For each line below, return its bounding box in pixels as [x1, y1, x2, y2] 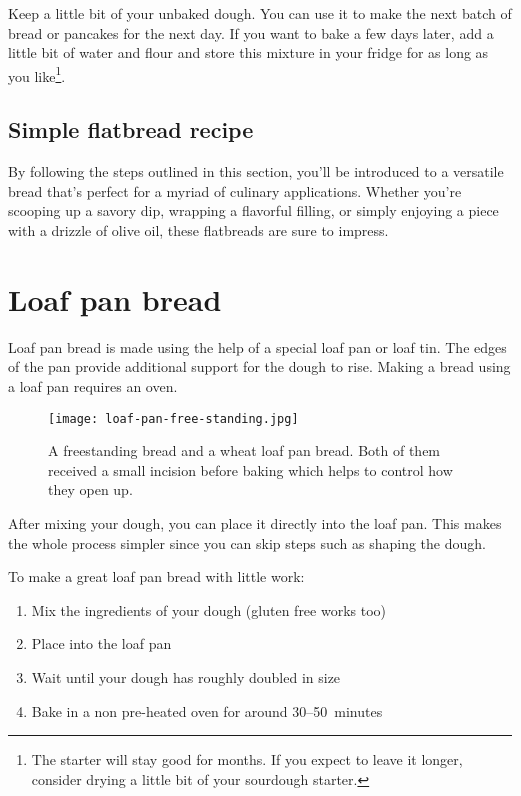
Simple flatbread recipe [8, 114, 254, 145]
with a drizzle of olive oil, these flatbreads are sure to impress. [8, 220, 389, 241]
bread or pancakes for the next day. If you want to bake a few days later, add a [8, 22, 494, 43]
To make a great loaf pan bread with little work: [8, 566, 305, 587]
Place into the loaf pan [31, 633, 172, 654]
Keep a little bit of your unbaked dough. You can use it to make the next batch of [8, 3, 512, 23]
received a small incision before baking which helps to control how [48, 459, 453, 480]
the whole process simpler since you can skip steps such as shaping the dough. [8, 532, 486, 553]
